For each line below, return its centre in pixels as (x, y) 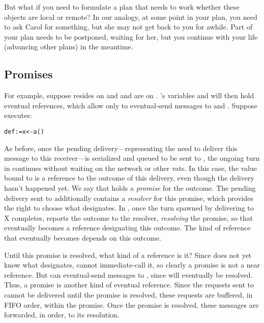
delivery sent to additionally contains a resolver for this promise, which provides (129, 198)
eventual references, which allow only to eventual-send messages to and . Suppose (131, 105)
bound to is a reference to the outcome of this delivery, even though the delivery (129, 178)
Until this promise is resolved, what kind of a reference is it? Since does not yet (128, 255)
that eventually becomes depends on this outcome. (83, 237)
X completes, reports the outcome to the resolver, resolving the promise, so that (129, 217)
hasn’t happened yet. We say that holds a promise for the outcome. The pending (130, 187)
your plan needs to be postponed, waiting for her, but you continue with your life (131, 36)
